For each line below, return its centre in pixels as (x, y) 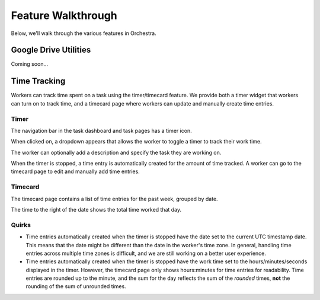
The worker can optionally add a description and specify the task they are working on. (116, 152)
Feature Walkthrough (64, 15)
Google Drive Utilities (51, 50)
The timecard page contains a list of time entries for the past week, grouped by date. (115, 199)
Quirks (21, 225)
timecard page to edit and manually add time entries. (76, 171)
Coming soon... (30, 64)
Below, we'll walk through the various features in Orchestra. (84, 33)
